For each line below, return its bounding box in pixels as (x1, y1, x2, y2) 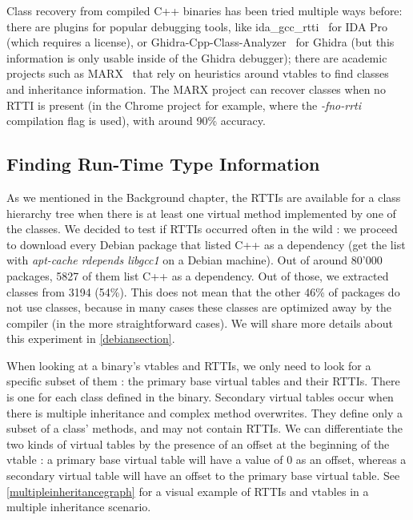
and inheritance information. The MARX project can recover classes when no (6, 80, 386, 97)
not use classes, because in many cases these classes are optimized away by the (6, 299, 392, 316)
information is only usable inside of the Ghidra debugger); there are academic (6, 49, 387, 66)
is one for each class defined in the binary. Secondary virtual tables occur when (6, 389, 394, 405)
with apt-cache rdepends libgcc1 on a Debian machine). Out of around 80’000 (6, 252, 383, 268)
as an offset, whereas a (295, 451, 407, 468)
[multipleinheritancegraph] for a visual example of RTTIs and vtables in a (6, 482, 369, 499)
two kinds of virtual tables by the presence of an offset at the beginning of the (6, 435, 390, 452)
